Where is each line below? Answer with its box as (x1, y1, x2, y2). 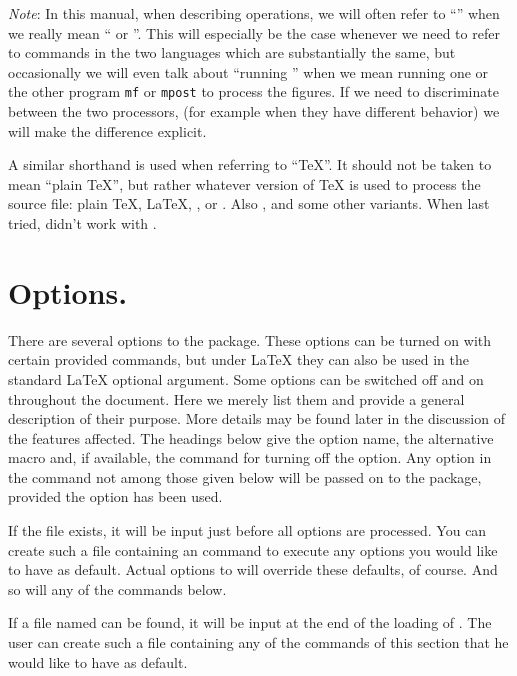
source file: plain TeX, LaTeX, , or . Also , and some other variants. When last (8, 193, 490, 214)
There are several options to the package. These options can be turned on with (8, 329, 492, 350)
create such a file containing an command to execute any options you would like (8, 539, 498, 560)
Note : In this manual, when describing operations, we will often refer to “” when (8, 3, 500, 23)
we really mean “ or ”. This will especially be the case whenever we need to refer (8, 22, 500, 43)
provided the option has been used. (8, 486, 223, 507)
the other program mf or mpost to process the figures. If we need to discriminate (8, 81, 499, 102)
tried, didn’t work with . (8, 213, 157, 233)
